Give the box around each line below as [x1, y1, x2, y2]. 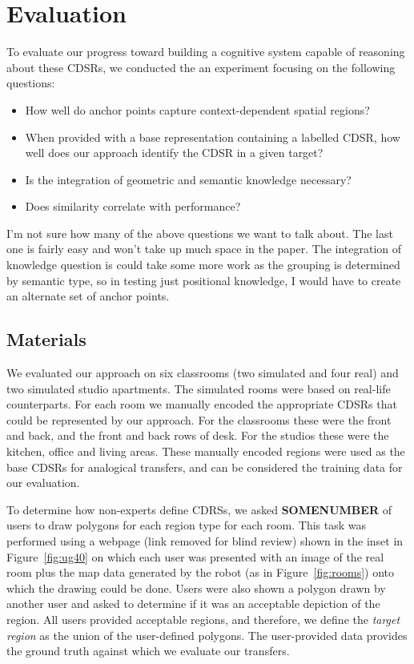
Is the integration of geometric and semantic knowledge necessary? [25, 171, 352, 187]
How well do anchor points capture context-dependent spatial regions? [25, 101, 370, 118]
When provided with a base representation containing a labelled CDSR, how [25, 128, 400, 145]
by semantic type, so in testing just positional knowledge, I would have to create [6, 272, 401, 288]
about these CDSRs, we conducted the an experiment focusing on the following [6, 58, 396, 75]
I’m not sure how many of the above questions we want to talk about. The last [6, 224, 393, 241]
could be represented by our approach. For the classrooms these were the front [6, 411, 392, 428]
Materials [6, 327, 86, 352]
